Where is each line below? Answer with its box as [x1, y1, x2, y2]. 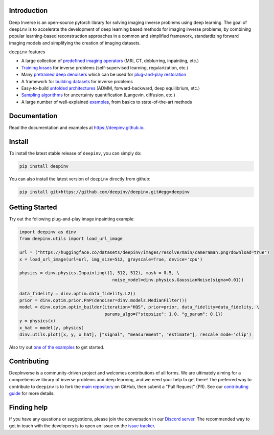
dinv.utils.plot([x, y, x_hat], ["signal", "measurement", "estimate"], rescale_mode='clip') [19, 331, 252, 337]
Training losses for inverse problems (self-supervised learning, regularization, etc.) [21, 65, 188, 70]
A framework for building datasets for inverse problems [21, 78, 133, 84]
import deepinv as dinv [19, 229, 77, 235]
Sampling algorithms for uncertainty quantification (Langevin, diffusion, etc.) [21, 92, 176, 98]
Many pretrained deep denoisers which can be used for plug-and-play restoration [21, 71, 186, 78]
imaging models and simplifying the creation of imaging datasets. [9, 40, 141, 46]
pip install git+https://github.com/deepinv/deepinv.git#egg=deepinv [19, 189, 190, 195]
